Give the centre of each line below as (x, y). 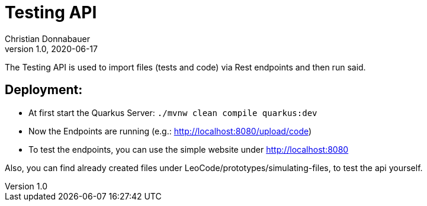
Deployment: (44, 90)
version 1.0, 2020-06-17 (51, 49)
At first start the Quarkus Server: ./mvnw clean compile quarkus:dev (173, 112)
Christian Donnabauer (47, 38)
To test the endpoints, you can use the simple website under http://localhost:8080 (189, 149)
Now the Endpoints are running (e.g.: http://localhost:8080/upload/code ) (170, 131)
